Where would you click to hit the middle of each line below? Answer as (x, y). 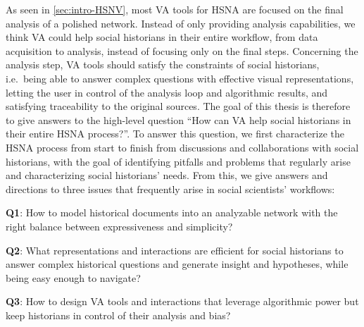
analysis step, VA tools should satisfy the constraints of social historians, (163, 64)
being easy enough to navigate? (73, 277)
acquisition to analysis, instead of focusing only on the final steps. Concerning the (182, 50)
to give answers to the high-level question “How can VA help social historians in (178, 119)
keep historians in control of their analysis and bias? (118, 315)
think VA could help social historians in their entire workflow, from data (162, 37)
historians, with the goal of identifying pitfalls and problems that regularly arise (178, 161)
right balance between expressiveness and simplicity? (119, 226)
